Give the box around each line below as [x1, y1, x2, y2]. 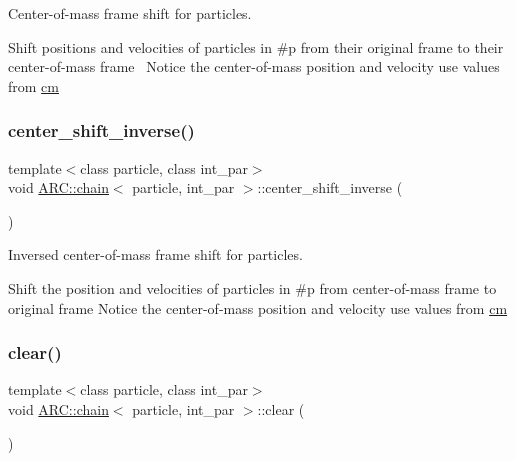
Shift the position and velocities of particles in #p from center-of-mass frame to [8, 277, 497, 298]
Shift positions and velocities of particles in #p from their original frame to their [8, 36, 504, 57]
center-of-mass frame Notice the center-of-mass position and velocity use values [8, 56, 500, 77]
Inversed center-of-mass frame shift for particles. [8, 244, 303, 265]
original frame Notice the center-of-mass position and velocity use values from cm [8, 297, 508, 318]
